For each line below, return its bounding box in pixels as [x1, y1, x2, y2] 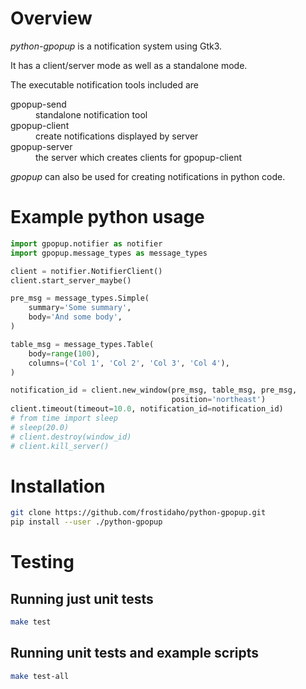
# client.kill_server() [10, 441, 110, 451]
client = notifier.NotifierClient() [10, 266, 163, 276]
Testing [10, 551, 75, 574]
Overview [10, 7, 93, 30]
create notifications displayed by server [35, 130, 199, 142]
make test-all [10, 671, 70, 681]
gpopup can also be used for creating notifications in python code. [10, 170, 286, 182]
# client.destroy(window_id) [10, 432, 132, 442]
